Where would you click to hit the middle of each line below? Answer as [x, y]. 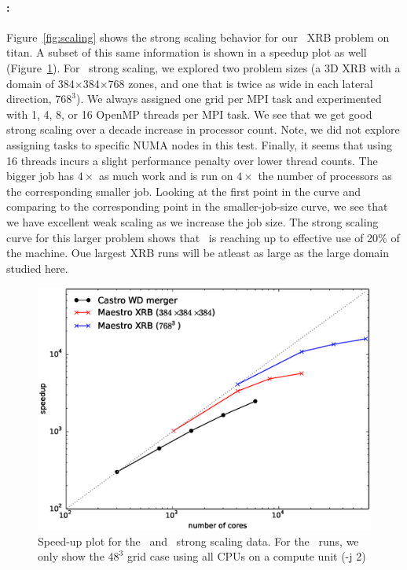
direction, [29, 99]
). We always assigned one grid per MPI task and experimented [229, 99]
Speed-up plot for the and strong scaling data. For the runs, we [198, 541]
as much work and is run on [166, 176]
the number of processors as [325, 176]
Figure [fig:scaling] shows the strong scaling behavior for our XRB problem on [198, 37]
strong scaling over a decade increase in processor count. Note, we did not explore [203, 129]
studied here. [37, 268]
